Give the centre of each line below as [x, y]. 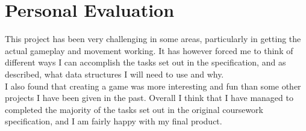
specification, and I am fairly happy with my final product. [114, 121]
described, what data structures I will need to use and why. [114, 74]
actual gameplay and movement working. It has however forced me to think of [149, 50]
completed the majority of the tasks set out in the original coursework [134, 109]
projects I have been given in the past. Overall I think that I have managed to [149, 98]
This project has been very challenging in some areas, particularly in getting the [153, 39]
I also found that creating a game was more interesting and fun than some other [153, 86]
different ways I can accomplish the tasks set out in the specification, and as [145, 62]
